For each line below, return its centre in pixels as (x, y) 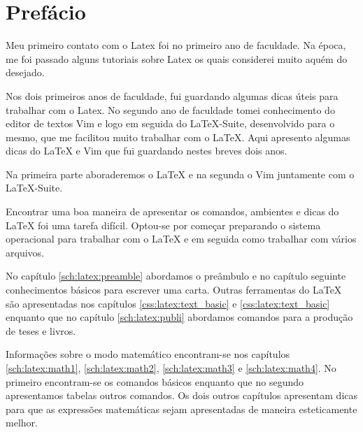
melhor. (22, 423)
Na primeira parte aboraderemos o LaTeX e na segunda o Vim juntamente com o (180, 174)
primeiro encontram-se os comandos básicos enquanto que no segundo (155, 381)
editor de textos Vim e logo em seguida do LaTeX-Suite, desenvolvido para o (170, 123)
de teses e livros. (41, 330)
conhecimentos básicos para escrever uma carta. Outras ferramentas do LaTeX (174, 290)
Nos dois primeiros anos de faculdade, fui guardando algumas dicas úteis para (172, 95)
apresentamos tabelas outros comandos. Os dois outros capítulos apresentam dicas (182, 395)
